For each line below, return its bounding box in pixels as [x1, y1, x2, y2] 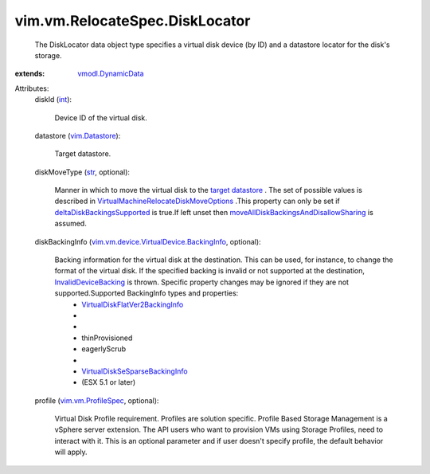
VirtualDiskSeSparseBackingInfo [81, 366, 188, 376]
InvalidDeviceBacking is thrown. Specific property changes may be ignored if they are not [54, 277, 350, 287]
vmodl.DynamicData [77, 69, 144, 79]
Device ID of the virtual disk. [54, 112, 147, 123]
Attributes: [14, 84, 49, 93]
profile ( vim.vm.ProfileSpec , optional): [34, 395, 159, 405]
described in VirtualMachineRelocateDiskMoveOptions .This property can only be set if [54, 196, 340, 206]
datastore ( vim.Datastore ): [34, 131, 121, 140]
